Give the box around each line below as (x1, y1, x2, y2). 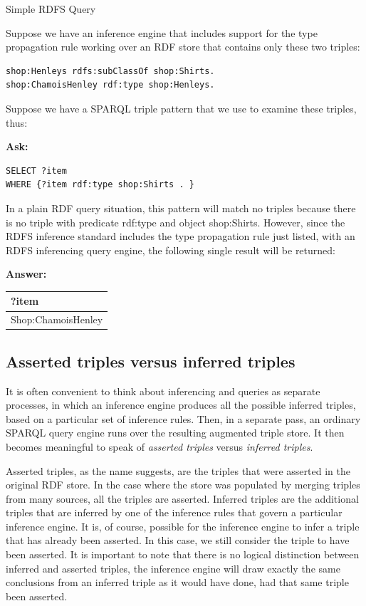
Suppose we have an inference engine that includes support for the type (6, 25, 318, 40)
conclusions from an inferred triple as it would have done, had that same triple (6, 575, 349, 590)
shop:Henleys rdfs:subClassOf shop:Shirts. (6, 66, 215, 76)
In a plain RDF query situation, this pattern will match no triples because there (6, 200, 356, 215)
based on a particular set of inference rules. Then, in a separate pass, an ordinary (6, 411, 361, 426)
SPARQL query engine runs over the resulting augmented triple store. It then (6, 425, 345, 440)
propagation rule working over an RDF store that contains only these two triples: (6, 39, 360, 54)
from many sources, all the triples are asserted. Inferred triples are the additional (6, 491, 359, 506)
